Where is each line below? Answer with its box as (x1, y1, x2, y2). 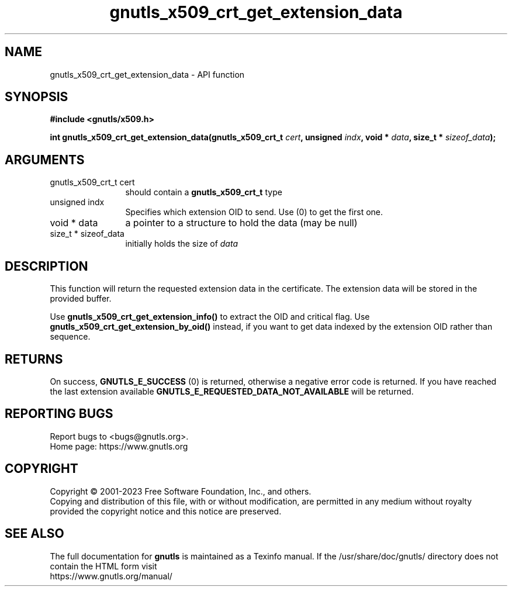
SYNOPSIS (5, 89, 68, 105)
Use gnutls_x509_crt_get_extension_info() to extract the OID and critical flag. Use (50, 312, 370, 322)
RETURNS (5, 351, 63, 367)
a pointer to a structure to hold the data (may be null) (125, 217, 358, 229)
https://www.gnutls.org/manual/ (50, 571, 172, 581)
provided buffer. (50, 293, 112, 304)
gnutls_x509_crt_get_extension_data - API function (50, 69, 245, 80)
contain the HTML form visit (50, 561, 157, 571)
